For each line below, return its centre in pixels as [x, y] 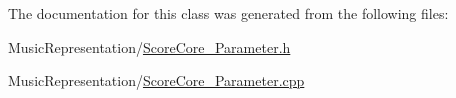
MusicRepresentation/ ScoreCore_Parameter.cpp [156, 80]
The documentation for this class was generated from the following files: [228, 13]
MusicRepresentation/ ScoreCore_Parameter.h [149, 46]
